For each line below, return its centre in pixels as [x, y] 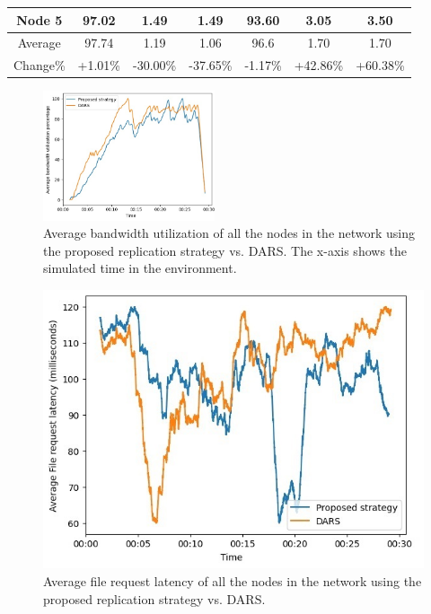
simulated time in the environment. [140, 268]
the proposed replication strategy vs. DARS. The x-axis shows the [225, 250]
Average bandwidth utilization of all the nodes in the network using [229, 233]
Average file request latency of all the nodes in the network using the [233, 581]
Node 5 [40, 19]
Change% [40, 65]
